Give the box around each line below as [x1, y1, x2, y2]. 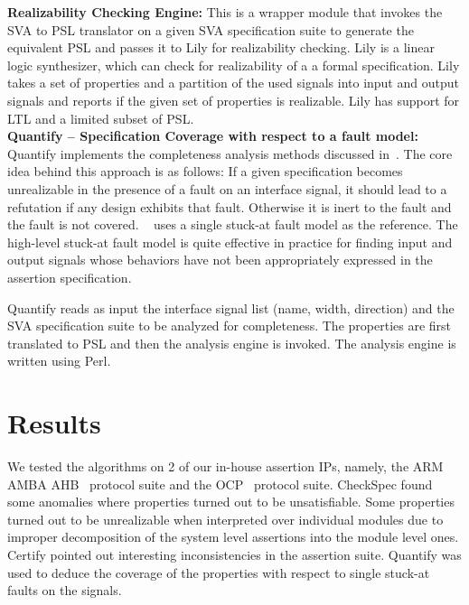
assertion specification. [7, 267, 132, 286]
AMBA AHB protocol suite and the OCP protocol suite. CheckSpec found [7, 474, 433, 493]
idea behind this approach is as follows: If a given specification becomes [7, 162, 403, 181]
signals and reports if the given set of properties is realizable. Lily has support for [7, 90, 460, 109]
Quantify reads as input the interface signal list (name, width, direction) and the [7, 298, 455, 317]
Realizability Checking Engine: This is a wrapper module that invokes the [7, 3, 443, 21]
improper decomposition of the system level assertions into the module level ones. [7, 527, 459, 546]
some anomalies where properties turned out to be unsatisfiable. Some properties [7, 492, 455, 511]
